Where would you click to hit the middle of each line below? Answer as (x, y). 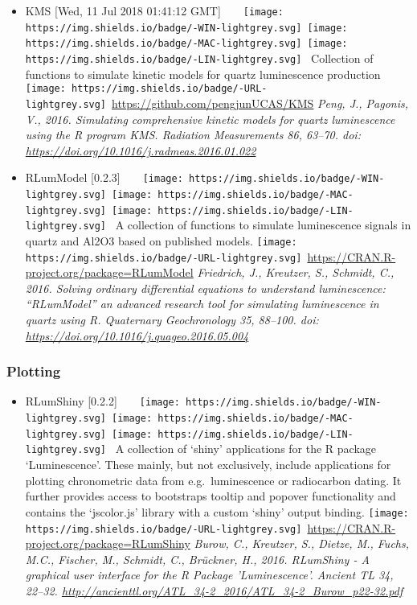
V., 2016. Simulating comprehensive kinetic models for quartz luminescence (210, 119)
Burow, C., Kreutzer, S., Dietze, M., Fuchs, (302, 543)
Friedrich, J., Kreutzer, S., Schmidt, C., (296, 272)
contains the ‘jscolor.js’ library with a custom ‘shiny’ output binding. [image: (217, 511)
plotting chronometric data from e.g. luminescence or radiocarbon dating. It (213, 480)
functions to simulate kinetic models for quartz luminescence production (203, 74)
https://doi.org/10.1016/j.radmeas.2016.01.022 (141, 150)
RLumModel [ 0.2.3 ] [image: (104, 177)
